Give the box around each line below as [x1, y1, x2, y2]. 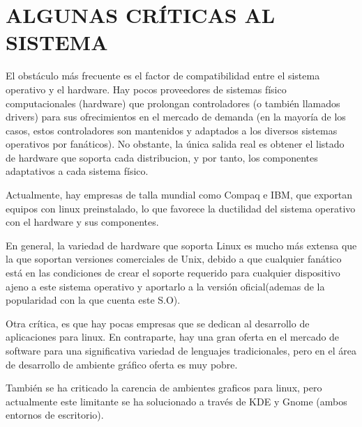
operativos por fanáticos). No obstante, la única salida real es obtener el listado [6, 137, 345, 151]
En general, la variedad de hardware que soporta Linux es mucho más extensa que [6, 238, 357, 252]
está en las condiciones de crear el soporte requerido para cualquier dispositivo [6, 265, 340, 280]
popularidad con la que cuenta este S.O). [6, 293, 181, 307]
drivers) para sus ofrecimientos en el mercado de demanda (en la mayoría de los [6, 109, 346, 124]
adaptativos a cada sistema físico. [6, 164, 149, 178]
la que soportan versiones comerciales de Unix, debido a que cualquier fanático [6, 251, 342, 266]
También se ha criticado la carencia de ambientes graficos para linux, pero [6, 380, 322, 395]
